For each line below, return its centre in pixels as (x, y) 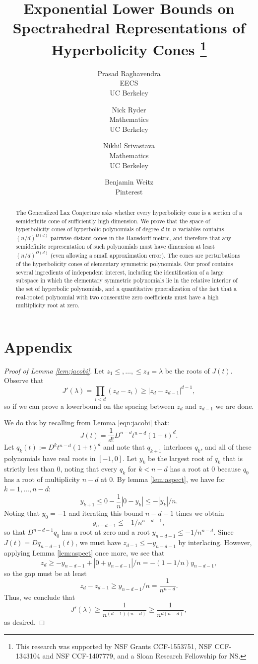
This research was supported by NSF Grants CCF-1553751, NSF (114, 646)
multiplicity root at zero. (48, 305)
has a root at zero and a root (106, 532)
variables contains (201, 229)
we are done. (235, 406)
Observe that (24, 380)
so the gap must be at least (45, 573)
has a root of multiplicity (42, 479)
